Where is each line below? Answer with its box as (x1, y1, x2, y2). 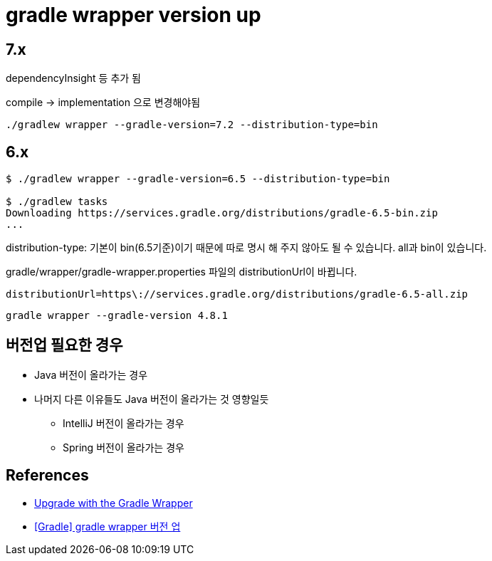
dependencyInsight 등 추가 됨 (6, 72, 141, 85)
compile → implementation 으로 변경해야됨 (6, 96, 201, 109)
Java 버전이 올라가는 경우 (34, 368, 148, 381)
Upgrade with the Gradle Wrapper (34, 496, 193, 509)
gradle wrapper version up (6, 3, 261, 27)
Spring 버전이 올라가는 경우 (63, 441, 184, 453)
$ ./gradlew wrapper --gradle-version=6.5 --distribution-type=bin (6, 173, 390, 185)
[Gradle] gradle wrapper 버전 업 (34, 520, 181, 533)
